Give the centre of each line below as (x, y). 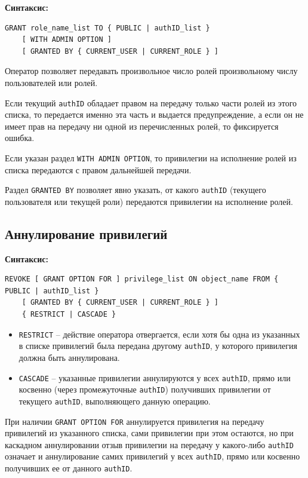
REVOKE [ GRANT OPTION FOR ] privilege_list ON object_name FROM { (142, 279)
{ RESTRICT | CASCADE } (69, 315)
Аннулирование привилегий (86, 233)
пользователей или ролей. (51, 82)
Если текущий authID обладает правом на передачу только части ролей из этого (151, 102)
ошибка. (20, 138)
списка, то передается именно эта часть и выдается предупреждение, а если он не (154, 114)
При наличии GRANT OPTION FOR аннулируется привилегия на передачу (135, 421)
